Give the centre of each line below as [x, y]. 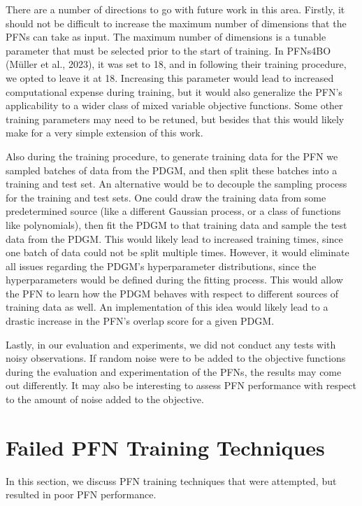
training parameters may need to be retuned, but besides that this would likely [175, 119]
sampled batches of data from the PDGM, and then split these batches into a [172, 170]
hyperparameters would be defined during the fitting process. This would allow [174, 280]
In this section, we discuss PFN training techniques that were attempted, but [171, 480]
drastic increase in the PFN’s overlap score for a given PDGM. [140, 321]
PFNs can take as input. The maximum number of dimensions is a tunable [166, 37]
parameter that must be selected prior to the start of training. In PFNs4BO [168, 50]
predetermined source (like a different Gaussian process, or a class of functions [173, 211]
